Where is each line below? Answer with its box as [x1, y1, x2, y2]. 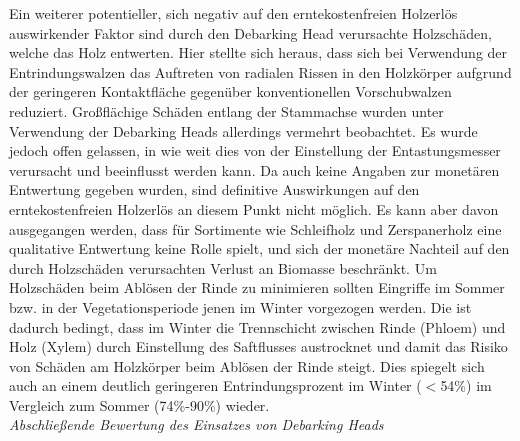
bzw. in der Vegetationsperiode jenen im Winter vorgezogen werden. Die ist [9, 296, 472, 317]
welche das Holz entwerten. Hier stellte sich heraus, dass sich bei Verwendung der [9, 42, 508, 63]
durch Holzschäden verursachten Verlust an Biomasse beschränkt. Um [9, 257, 437, 278]
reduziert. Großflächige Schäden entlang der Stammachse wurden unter [9, 100, 444, 121]
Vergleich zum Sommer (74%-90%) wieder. [9, 394, 270, 415]
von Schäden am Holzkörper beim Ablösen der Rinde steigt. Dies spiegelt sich [9, 355, 485, 376]
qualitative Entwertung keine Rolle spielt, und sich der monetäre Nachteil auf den [9, 238, 510, 259]
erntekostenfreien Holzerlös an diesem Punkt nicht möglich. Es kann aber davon [9, 198, 499, 219]
